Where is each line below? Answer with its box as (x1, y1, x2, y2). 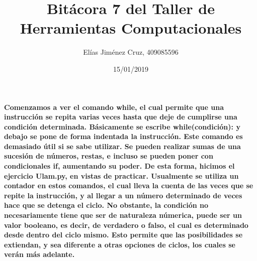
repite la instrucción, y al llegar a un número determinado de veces (4, 190, 242, 200)
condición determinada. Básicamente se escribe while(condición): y (4, 121, 240, 132)
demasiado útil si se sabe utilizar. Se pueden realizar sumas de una (4, 141, 241, 151)
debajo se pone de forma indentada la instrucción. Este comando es (4, 131, 243, 142)
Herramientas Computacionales (20, 18, 242, 38)
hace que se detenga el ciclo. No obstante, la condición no (4, 200, 209, 210)
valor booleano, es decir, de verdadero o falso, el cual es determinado (4, 219, 248, 230)
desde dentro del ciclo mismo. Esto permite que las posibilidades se (4, 229, 243, 240)
